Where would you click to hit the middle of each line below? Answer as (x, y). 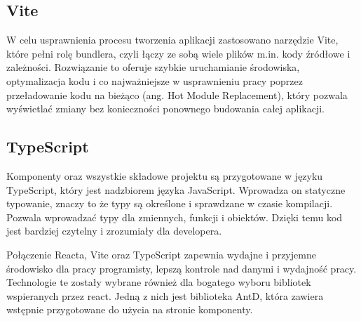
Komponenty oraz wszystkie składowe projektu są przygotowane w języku (165, 175)
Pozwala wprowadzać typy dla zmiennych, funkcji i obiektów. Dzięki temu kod (175, 217)
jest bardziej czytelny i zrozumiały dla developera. (114, 231)
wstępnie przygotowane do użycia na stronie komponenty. (130, 309)
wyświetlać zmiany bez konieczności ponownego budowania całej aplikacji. (166, 109)
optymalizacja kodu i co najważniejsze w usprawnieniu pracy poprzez (155, 80)
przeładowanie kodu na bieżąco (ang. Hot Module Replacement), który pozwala (177, 94)
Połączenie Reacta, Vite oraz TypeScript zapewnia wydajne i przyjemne (161, 254)
